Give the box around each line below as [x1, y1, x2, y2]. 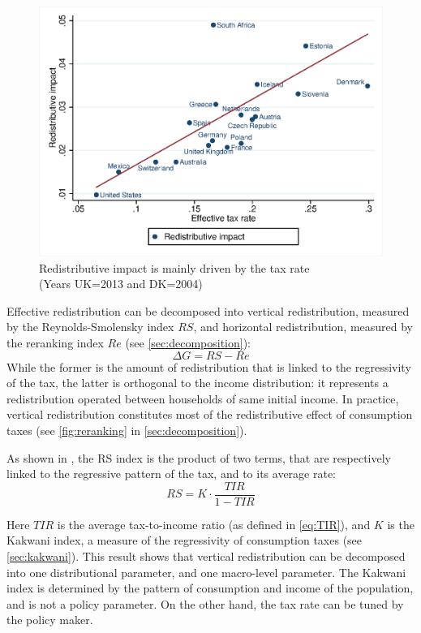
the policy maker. [6, 611, 93, 628]
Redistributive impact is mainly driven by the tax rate [39, 259, 310, 276]
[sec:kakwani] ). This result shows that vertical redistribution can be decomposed [6, 548, 406, 565]
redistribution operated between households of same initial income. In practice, [6, 390, 399, 407]
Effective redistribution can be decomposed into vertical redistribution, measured [6, 302, 410, 319]
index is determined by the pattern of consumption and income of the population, [6, 579, 414, 596]
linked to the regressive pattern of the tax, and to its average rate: [6, 465, 337, 482]
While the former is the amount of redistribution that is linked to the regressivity [6, 358, 411, 375]
